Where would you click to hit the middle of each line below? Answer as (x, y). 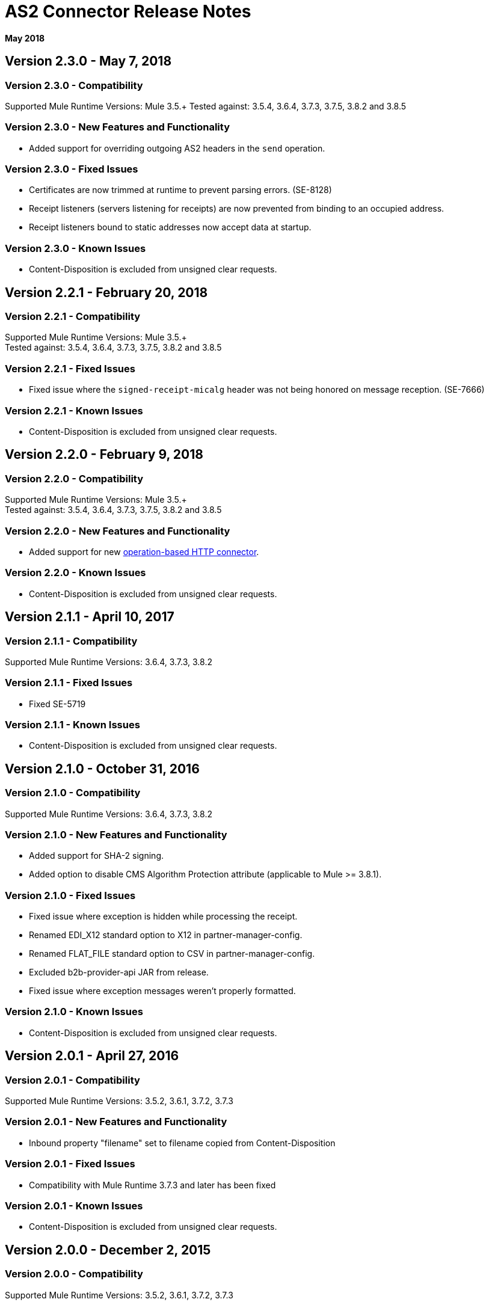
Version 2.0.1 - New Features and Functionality (116, 1122)
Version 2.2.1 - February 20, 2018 (106, 292)
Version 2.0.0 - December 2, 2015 (108, 1250)
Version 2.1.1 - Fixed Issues (69, 683)
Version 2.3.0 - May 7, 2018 (88, 61)
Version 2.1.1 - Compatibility (71, 641)
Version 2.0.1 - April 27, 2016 (92, 1056)
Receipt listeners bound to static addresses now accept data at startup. (170, 227)
